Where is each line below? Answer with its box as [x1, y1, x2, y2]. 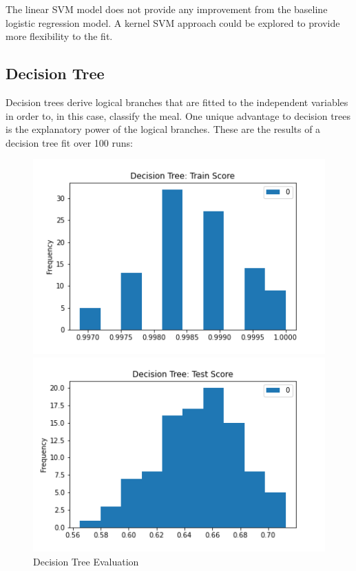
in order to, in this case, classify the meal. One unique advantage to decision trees [6, 108, 351, 123]
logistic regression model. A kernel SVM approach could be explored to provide [6, 15, 340, 30]
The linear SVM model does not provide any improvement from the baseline [6, 2, 328, 16]
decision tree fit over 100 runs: [6, 135, 133, 149]
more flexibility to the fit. [6, 29, 113, 43]
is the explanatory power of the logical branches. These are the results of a [6, 122, 321, 136]
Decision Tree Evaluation [33, 554, 139, 568]
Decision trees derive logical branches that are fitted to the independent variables [6, 94, 348, 109]
